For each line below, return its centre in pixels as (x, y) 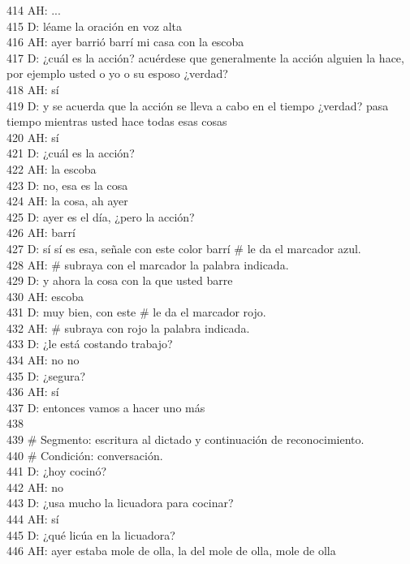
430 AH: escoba (45, 296)
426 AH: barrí (41, 232)
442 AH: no (35, 487)
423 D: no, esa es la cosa (67, 185)
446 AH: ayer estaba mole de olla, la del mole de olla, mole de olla (171, 551)
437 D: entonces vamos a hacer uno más (106, 407)
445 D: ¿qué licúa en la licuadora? (91, 534)
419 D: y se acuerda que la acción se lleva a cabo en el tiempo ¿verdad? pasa (198, 105)
